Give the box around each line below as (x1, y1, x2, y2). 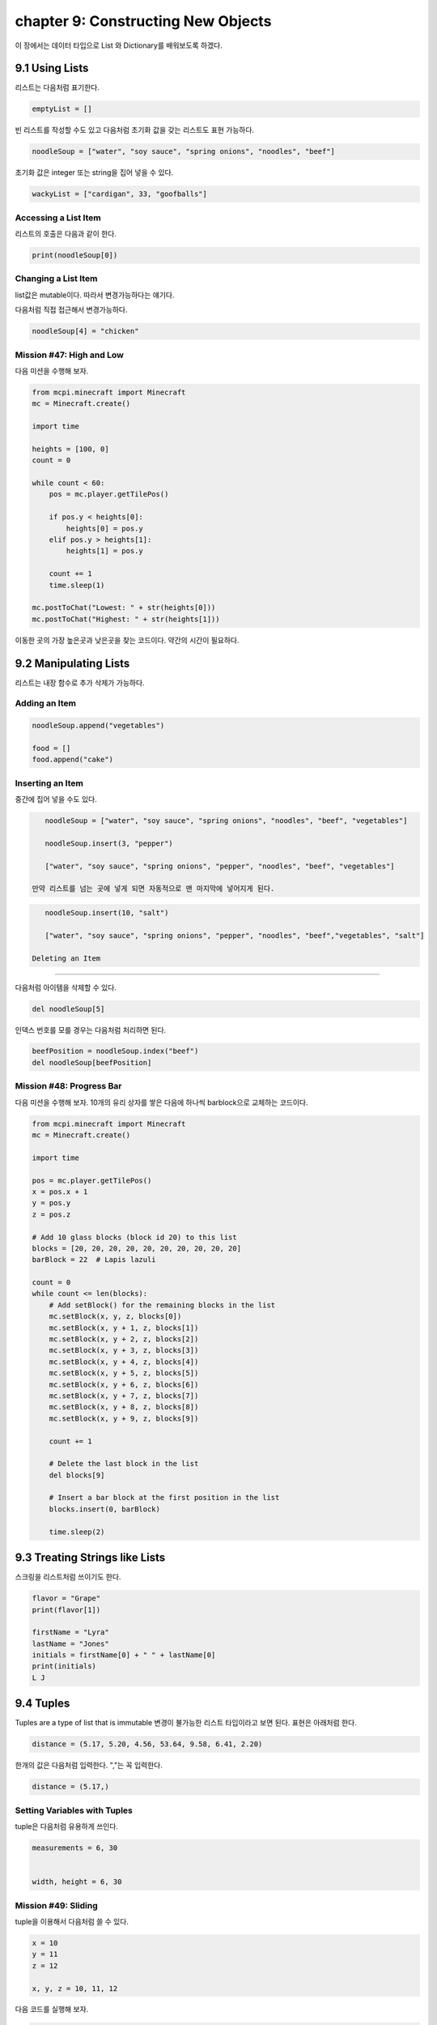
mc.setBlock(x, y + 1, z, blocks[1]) (49, 1323, 199, 1332)
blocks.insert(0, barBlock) (49, 1504, 161, 1514)
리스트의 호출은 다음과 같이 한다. (15, 229, 117, 239)
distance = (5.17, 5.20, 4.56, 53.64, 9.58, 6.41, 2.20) (32, 1740, 263, 1749)
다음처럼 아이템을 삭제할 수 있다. (15, 983, 117, 992)
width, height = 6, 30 (32, 1878, 122, 1886)
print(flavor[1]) (32, 1605, 101, 1614)
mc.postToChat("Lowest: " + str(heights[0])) (32, 603, 216, 612)
